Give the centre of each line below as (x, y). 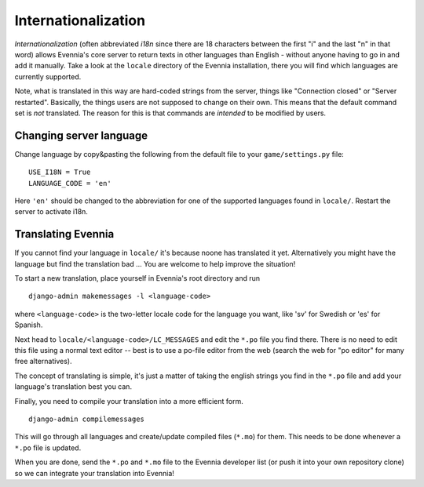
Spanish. (29, 325)
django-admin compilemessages (87, 419)
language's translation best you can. (73, 387)
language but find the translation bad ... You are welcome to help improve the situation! (155, 263)
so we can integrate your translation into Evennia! (94, 473)
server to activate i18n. (51, 212)
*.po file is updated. (48, 448)
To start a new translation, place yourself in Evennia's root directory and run (137, 278)
